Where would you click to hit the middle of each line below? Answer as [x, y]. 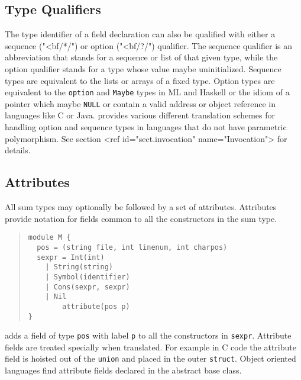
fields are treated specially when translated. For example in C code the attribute [150, 347]
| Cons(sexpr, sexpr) [88, 287]
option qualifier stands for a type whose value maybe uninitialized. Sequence [143, 68]
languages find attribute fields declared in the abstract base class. [123, 370]
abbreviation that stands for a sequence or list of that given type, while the [141, 57]
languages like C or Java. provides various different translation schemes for [140, 115]
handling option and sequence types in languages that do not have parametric [146, 127]
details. [18, 150]
